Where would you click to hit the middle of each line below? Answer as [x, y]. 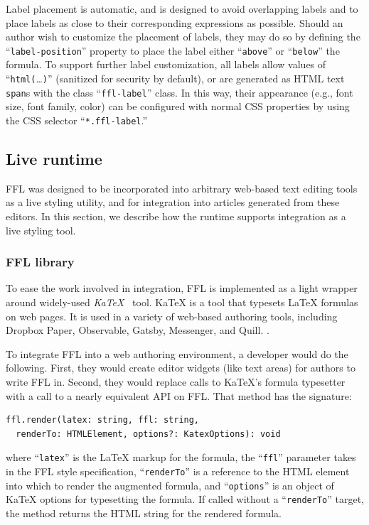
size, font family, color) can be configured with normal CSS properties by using [178, 106]
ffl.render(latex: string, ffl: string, [103, 420]
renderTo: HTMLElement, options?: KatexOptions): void [148, 434]
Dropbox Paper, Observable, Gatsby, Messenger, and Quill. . [138, 330]
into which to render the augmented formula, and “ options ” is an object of [170, 485]
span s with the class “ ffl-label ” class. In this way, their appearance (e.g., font [180, 92]
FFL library [40, 262]
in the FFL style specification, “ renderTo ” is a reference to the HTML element [178, 471]
